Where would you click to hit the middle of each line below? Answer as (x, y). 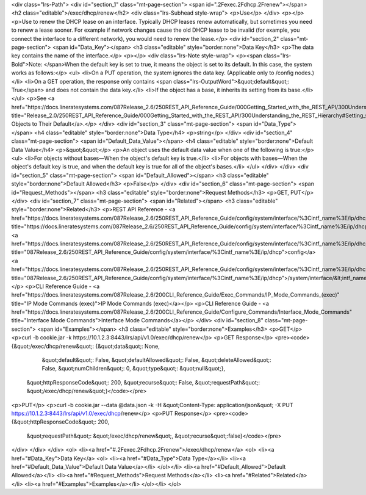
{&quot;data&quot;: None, (127, 346)
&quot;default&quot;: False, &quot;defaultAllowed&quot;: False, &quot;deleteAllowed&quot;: (156, 360)
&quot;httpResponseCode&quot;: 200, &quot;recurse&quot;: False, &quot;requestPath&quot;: (143, 382)
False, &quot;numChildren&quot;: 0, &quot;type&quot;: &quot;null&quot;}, (134, 369)
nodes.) (304, 73)
